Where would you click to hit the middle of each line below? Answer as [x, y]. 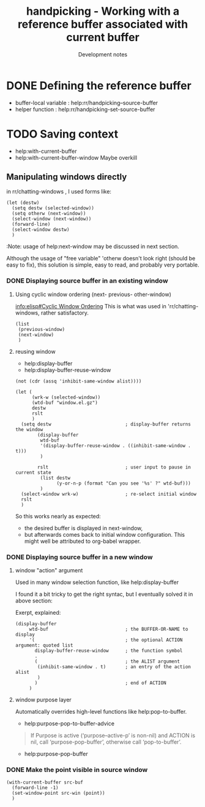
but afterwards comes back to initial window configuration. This [105, 534]
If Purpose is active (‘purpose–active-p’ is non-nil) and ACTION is [113, 736]
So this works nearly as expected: [58, 516]
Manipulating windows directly [67, 177]
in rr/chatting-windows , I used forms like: [59, 192]
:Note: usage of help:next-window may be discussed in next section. [93, 246]
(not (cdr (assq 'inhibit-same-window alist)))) [78, 381]
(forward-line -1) [35, 788]
